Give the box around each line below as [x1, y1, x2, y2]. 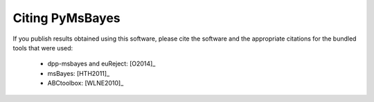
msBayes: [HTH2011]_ [47, 69, 110, 77]
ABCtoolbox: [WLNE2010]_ [47, 79, 124, 88]
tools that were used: [12, 43, 73, 52]
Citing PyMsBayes [12, 10, 121, 25]
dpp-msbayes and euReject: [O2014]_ [47, 59, 156, 68]
